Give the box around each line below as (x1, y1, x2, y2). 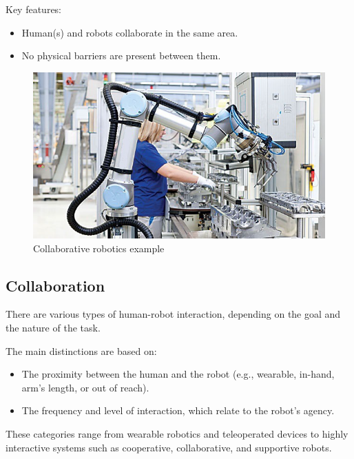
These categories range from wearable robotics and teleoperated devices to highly (6, 427, 348, 441)
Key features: (6, 2, 62, 16)
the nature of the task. (6, 320, 101, 335)
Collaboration (6, 274, 105, 296)
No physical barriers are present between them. (21, 48, 221, 63)
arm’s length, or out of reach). (21, 380, 149, 394)
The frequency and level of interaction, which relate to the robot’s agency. (21, 403, 335, 418)
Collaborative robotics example (33, 241, 165, 255)
